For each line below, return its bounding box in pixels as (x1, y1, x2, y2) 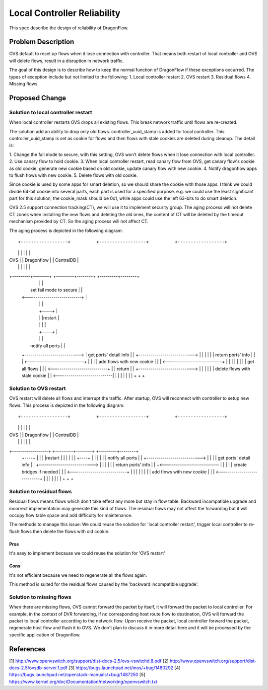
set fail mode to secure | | (30, 287, 83, 293)
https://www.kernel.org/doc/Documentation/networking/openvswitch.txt (9, 679, 157, 685)
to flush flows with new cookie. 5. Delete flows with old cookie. (9, 172, 138, 178)
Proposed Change (9, 93, 67, 102)
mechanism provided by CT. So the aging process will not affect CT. (9, 219, 149, 225)
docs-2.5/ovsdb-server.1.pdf (9, 665, 68, 671)
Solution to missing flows (9, 594, 71, 601)
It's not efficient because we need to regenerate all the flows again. (9, 572, 147, 578)
